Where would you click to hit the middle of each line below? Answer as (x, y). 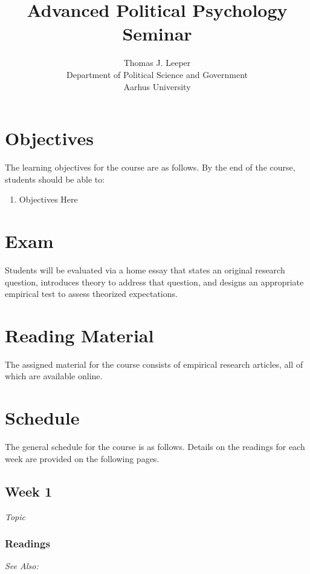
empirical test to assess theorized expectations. (91, 294)
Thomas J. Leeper (157, 63)
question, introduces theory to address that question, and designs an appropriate (154, 282)
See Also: (22, 566)
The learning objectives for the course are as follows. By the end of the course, (150, 167)
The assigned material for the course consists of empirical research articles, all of (154, 364)
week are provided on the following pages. (82, 458)
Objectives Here (48, 199)
